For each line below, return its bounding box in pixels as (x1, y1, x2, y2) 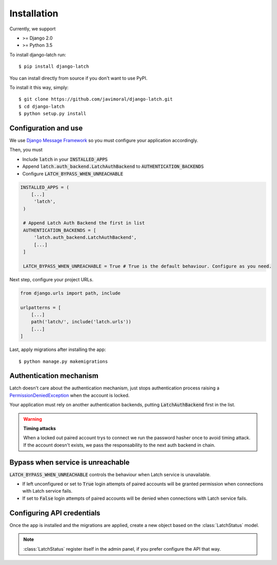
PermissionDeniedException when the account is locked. (9, 392, 130, 398)
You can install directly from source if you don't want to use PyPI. (9, 75, 148, 81)
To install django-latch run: (9, 51, 66, 57)
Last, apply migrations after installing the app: (9, 346, 106, 353)
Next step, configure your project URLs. (9, 276, 93, 282)
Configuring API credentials (9, 509, 101, 517)
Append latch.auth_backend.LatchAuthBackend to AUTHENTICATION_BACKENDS (22, 163, 204, 169)
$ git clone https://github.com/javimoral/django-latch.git (18, 96, 173, 102)
